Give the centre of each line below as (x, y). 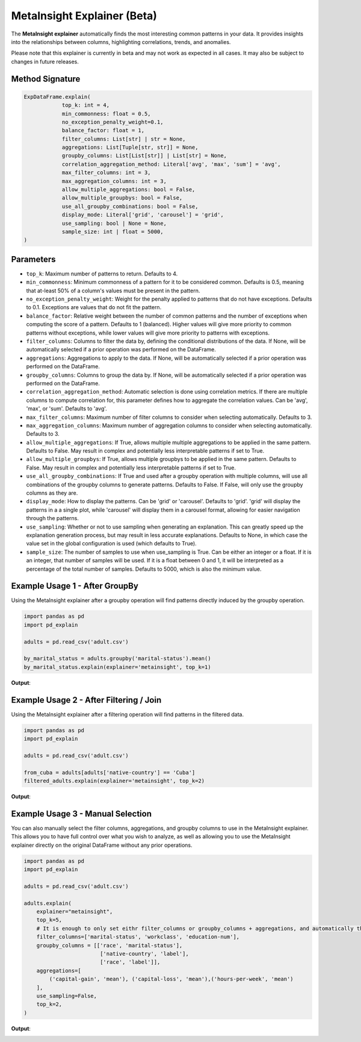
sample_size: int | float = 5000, (113, 231)
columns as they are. (52, 493)
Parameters (33, 259)
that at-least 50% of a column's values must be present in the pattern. (113, 290)
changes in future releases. (45, 61)
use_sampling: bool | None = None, (114, 223)
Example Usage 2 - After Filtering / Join (86, 700)
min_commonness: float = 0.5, (106, 114)
